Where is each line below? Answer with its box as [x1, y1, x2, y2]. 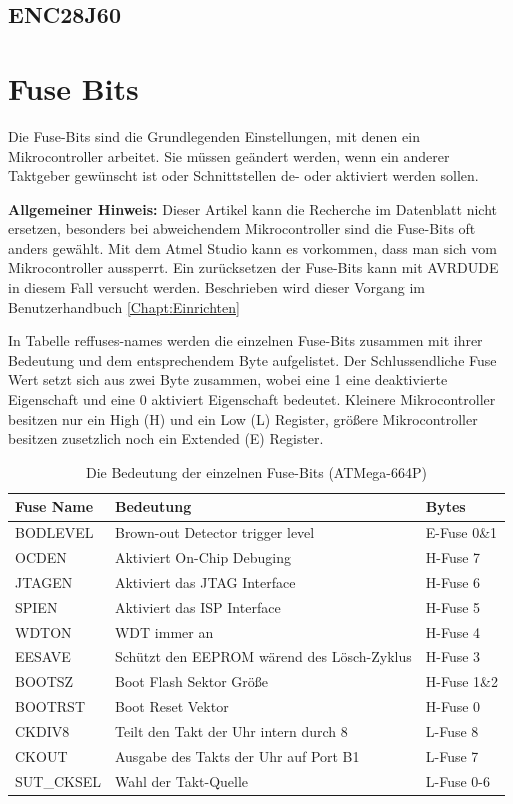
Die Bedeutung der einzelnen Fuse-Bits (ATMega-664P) [85, 461, 428, 482]
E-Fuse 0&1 [425, 522, 498, 543]
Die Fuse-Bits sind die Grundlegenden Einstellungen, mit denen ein [8, 125, 420, 146]
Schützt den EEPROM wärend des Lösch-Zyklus [114, 646, 412, 667]
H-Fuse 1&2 [425, 671, 498, 692]
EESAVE [15, 646, 71, 667]
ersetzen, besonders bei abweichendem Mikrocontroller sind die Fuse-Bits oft [8, 218, 476, 239]
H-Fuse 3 [425, 646, 481, 667]
